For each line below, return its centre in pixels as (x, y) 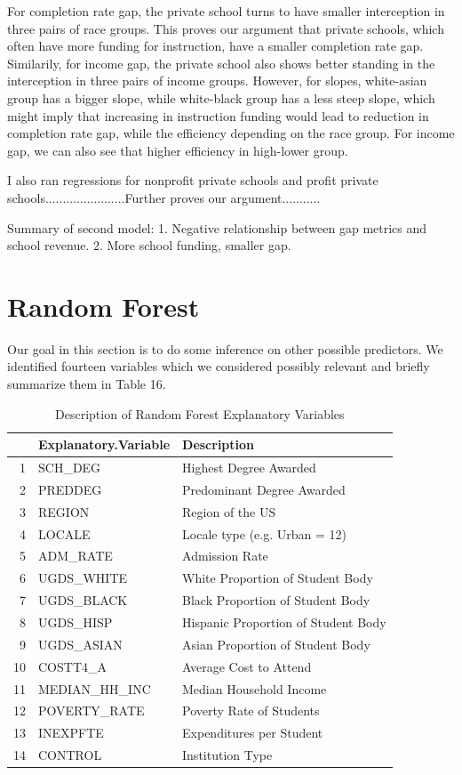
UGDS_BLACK (83, 600)
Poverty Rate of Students (251, 710)
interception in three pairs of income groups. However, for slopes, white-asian (217, 81)
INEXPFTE (71, 733)
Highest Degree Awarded (249, 468)
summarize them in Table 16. (87, 384)
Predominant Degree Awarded (264, 489)
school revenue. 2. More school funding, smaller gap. (149, 245)
